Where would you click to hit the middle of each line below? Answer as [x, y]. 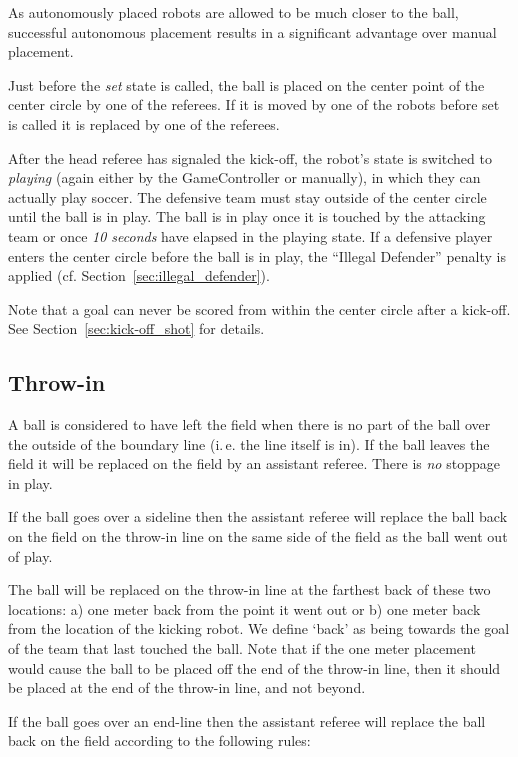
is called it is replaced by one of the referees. [144, 123]
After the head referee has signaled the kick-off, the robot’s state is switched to [250, 157]
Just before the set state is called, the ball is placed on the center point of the [246, 84]
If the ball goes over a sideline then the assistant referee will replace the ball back [258, 516]
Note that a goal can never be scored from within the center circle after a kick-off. [259, 308]
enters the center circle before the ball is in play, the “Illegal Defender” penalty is [257, 255]
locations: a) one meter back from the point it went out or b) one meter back [244, 608]
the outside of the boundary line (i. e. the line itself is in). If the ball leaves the [249, 443]
